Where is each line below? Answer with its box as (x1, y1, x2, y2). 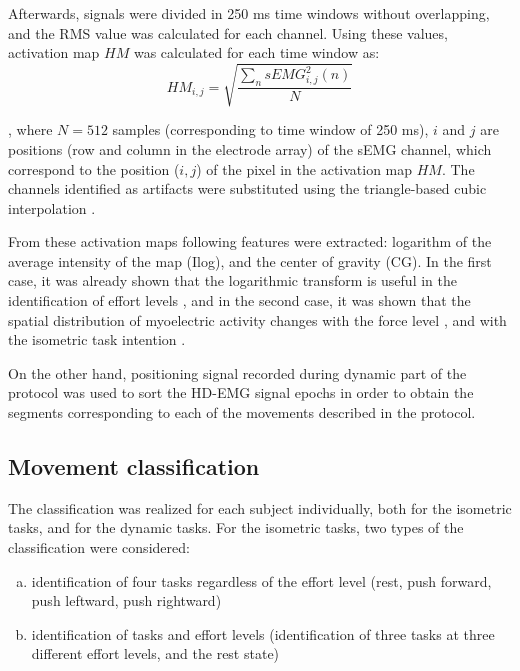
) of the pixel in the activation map (196, 158, 413, 179)
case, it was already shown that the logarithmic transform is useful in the (8, 270, 457, 291)
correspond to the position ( (8, 158, 180, 179)
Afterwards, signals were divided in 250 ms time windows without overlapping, (8, 3, 490, 23)
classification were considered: (8, 537, 190, 558)
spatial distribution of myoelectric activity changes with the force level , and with (8, 309, 507, 330)
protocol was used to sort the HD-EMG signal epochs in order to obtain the (8, 382, 474, 403)
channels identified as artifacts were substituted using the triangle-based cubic (8, 178, 487, 199)
